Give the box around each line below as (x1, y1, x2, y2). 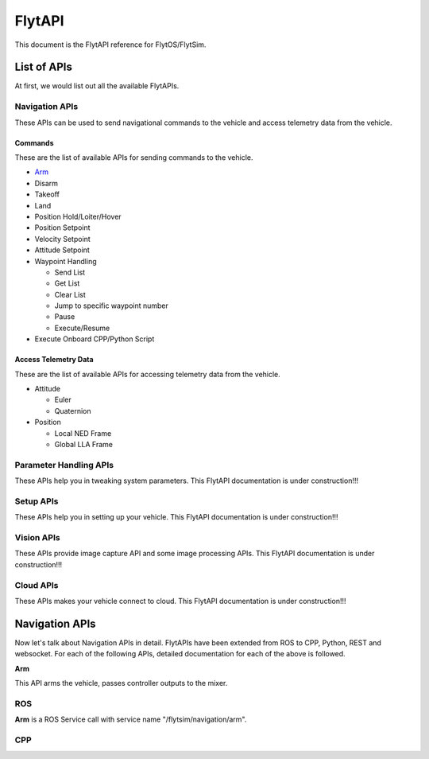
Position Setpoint (34, 223, 91, 232)
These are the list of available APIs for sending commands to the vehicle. (14, 152, 253, 162)
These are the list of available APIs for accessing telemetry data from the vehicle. (14, 369, 281, 379)
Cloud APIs (14, 579, 59, 590)
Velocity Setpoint (34, 234, 91, 243)
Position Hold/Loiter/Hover (34, 212, 122, 221)
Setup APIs (14, 496, 59, 507)
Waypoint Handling (34, 256, 97, 266)
